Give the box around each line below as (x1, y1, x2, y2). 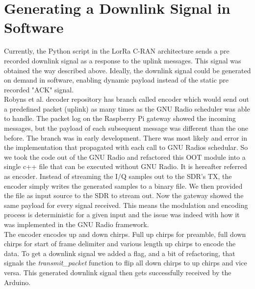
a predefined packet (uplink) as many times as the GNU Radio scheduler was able (4, 103, 250, 114)
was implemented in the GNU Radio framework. (4, 219, 149, 229)
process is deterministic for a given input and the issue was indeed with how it (4, 209, 240, 220)
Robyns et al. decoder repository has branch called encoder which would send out (4, 94, 249, 104)
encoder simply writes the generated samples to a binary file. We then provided (4, 180, 243, 191)
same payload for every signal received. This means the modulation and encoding (4, 200, 248, 210)
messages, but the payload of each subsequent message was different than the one (4, 123, 248, 133)
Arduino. (4, 277, 31, 287)
